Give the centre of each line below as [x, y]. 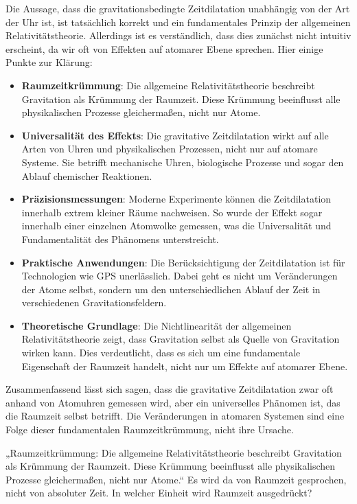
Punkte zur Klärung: [49, 62]
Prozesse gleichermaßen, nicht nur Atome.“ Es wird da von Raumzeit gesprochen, [176, 479]
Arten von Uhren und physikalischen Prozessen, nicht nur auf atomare [170, 149]
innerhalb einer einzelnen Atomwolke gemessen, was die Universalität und [176, 226]
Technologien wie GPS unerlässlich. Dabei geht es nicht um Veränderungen [180, 276]
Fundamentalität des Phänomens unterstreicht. [120, 239]
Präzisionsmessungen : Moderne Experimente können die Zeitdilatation [176, 199]
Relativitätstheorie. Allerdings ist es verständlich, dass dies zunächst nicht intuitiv [178, 35]
